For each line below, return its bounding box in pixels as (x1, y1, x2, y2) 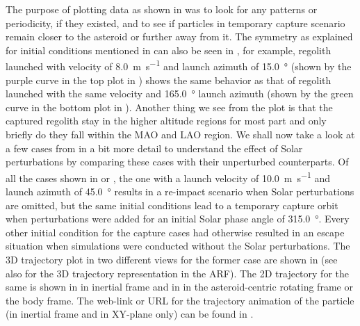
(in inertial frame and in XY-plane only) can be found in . (6, 307, 254, 321)
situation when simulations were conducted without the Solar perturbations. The (6, 238, 350, 253)
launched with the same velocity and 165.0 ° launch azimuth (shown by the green (6, 86, 354, 101)
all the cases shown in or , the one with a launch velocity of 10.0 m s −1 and (6, 168, 331, 185)
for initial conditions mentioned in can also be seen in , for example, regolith (6, 42, 332, 57)
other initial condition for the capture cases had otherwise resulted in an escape (6, 225, 345, 239)
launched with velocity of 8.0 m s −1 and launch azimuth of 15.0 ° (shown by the (6, 57, 352, 74)
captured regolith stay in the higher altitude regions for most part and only (6, 113, 327, 128)
